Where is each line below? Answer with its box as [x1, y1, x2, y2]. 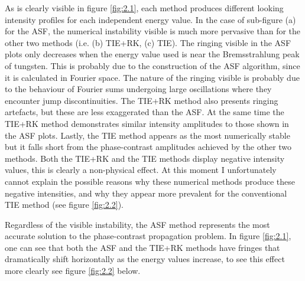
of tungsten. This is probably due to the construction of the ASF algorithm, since [5, 59, 300, 71]
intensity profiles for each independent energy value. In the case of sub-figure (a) [5, 13, 296, 25]
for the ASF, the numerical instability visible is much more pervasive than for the [5, 25, 301, 37]
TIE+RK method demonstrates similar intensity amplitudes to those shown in [5, 117, 289, 129]
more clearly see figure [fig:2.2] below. [5, 264, 141, 277]
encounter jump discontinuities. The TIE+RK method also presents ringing [5, 94, 278, 106]
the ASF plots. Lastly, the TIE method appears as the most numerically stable [5, 129, 290, 141]
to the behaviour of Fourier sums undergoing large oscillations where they [5, 83, 272, 95]
